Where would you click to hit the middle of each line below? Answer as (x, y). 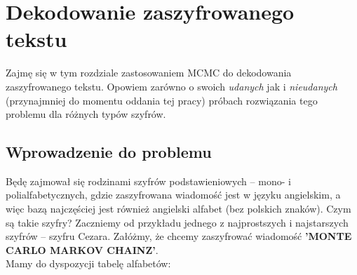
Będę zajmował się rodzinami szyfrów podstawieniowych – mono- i (148, 181)
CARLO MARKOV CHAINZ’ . (82, 249)
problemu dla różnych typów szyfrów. (86, 114)
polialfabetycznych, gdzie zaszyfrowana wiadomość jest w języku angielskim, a (173, 195)
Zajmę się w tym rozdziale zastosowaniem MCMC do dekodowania (149, 73)
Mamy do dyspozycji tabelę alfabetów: (88, 263)
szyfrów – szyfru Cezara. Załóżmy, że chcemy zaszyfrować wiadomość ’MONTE (179, 236)
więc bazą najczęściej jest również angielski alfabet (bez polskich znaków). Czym (178, 209)
